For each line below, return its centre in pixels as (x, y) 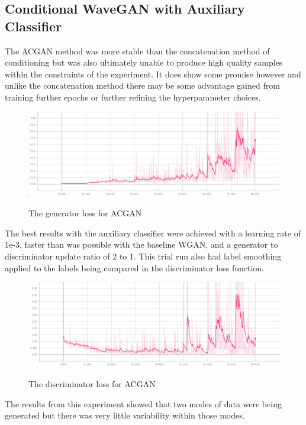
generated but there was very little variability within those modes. (125, 415)
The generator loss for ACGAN (85, 213)
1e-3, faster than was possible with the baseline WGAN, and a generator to (141, 244)
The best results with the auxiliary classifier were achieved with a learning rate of (153, 233)
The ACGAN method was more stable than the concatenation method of (137, 51)
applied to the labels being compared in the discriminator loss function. (134, 267)
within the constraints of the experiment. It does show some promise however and (153, 74)
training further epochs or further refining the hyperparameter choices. (133, 97)
